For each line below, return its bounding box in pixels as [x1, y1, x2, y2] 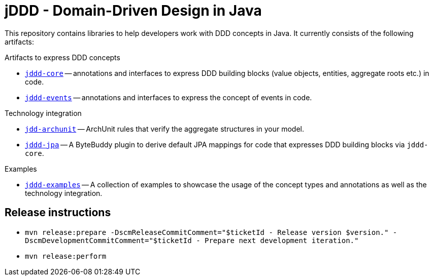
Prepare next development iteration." [205, 236, 359, 245]
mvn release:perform [25, 252, 107, 260]
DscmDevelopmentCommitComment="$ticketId [25, 236, 192, 245]
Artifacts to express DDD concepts [5, 53, 120, 62]
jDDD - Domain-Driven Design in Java [5, 2, 262, 19]
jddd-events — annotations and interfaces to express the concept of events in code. [25, 93, 312, 102]
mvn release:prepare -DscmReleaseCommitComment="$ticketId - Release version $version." [25, 228, 389, 236]
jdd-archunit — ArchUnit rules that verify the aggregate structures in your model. [25, 124, 304, 133]
